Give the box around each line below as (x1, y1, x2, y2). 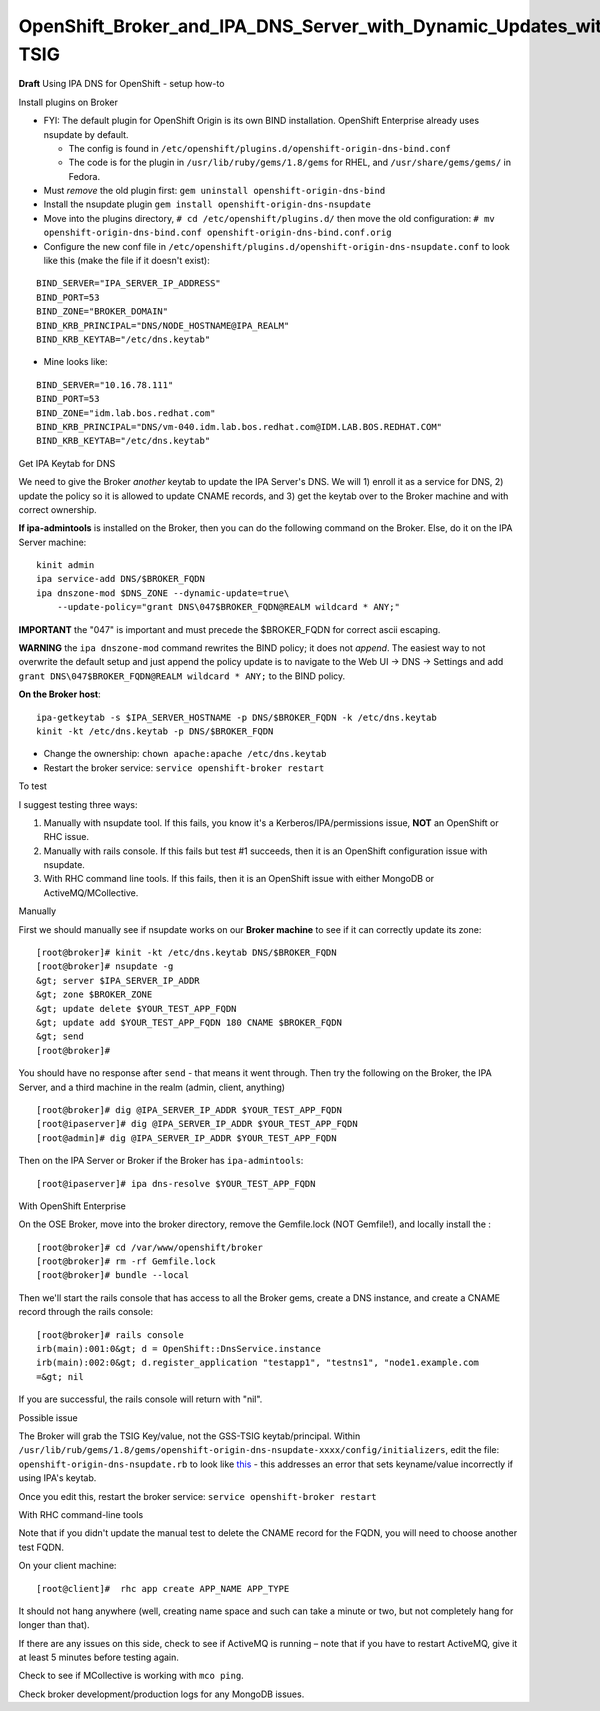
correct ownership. (18, 503, 97, 515)
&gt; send (36, 1031, 84, 1042)
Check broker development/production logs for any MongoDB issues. (18, 1688, 305, 1700)
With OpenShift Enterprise (18, 1200, 127, 1212)
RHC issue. (43, 831, 90, 843)
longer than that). (18, 1619, 90, 1631)
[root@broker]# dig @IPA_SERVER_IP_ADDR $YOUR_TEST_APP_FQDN (36, 1104, 342, 1115)
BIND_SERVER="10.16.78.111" (36, 379, 174, 390)
